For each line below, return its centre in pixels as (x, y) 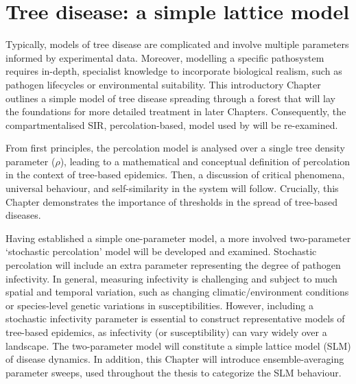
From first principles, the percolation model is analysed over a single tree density (175, 148)
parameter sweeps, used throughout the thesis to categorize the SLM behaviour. (174, 372)
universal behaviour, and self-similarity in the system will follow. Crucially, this (172, 188)
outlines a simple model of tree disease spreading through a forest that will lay (170, 98)
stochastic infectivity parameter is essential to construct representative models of (175, 319)
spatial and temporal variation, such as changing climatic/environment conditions (177, 292)
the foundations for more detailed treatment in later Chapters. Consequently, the (176, 111)
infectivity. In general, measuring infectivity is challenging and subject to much (171, 278)
